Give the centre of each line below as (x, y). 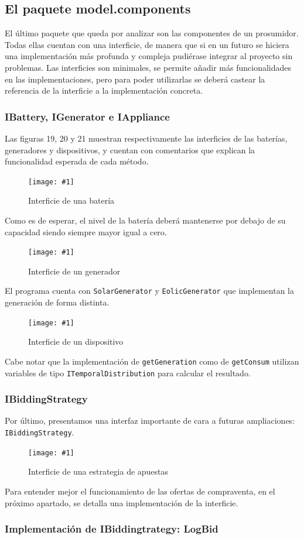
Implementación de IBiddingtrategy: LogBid (112, 529)
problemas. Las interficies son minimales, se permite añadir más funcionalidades (148, 67)
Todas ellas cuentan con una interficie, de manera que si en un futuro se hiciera (147, 44)
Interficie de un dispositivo (76, 341)
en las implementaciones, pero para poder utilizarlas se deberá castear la (135, 79)
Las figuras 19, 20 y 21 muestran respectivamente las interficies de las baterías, (146, 138)
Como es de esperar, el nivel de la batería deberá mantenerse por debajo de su (145, 220)
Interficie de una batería (71, 200)
